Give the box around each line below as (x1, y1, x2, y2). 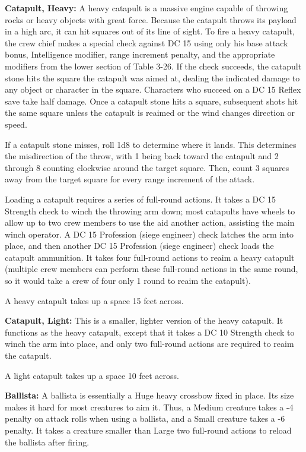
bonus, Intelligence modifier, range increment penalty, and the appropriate (5, 48, 275, 61)
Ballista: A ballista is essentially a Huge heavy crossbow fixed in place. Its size (5, 389, 294, 402)
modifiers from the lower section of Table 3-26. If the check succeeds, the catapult (5, 59, 302, 72)
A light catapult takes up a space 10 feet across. (5, 369, 179, 381)
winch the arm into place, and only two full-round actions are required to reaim (5, 337, 294, 350)
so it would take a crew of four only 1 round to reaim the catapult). (5, 274, 251, 287)
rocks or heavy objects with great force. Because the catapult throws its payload (5, 13, 297, 26)
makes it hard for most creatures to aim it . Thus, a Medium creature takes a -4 (5, 400, 294, 413)
